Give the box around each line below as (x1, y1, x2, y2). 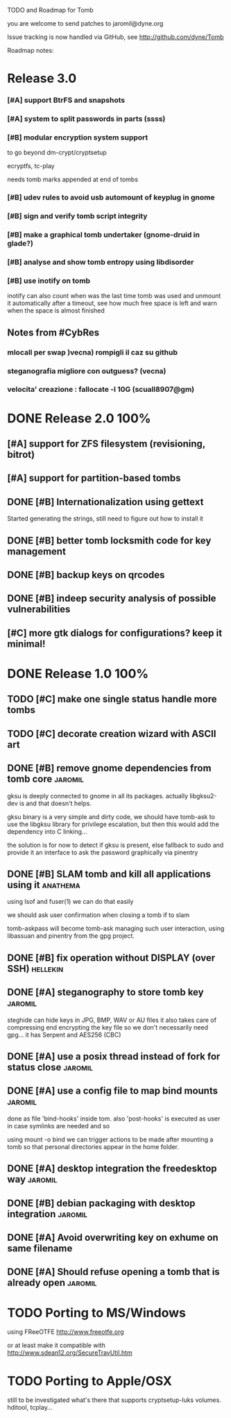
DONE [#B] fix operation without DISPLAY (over (7, 952, 216, 964)
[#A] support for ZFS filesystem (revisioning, (7, 438, 206, 450)
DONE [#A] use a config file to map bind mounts (7, 1085, 219, 1097)
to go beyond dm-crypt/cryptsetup (7, 149, 108, 157)
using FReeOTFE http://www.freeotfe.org (7, 1328, 124, 1336)
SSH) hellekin (7, 962, 64, 975)
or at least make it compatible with (7, 1341, 105, 1350)
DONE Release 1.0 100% (7, 666, 149, 682)
